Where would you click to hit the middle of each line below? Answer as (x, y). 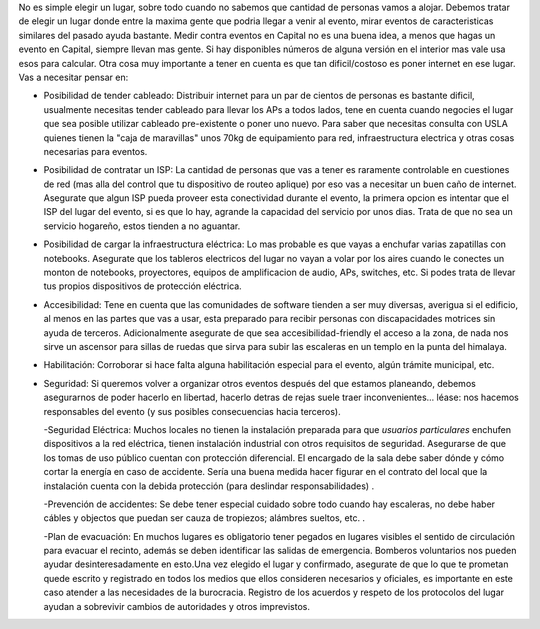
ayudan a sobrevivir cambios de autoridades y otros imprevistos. (176, 606)
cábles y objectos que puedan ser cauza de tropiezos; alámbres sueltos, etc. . (204, 518)
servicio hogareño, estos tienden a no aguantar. (142, 226)
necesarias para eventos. (95, 151)
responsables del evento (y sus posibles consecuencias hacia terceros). (192, 411)
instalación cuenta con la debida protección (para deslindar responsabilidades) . (209, 486)
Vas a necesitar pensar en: (73, 77)
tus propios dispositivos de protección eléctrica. (142, 286)
